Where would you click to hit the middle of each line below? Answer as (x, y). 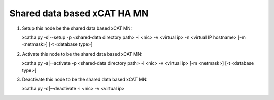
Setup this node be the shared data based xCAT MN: (77, 28)
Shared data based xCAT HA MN (79, 13)
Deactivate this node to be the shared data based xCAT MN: (85, 79)
